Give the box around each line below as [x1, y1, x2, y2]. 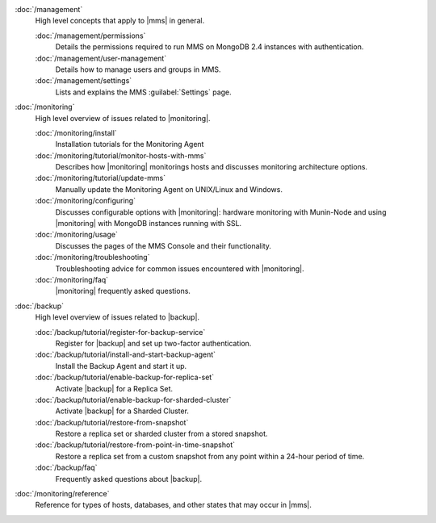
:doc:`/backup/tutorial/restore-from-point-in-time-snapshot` [35, 440, 236, 450]
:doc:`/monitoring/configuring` [35, 196, 136, 206]
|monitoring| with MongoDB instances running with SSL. [55, 219, 242, 228]
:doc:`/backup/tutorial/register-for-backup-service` [35, 327, 206, 337]
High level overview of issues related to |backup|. [35, 312, 200, 322]
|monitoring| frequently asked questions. [55, 287, 191, 296]
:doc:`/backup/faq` [35, 462, 98, 472]
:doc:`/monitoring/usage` [35, 230, 119, 240]
